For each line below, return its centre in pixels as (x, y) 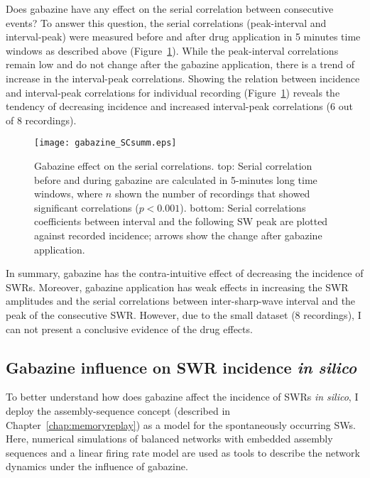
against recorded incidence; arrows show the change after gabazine (178, 235)
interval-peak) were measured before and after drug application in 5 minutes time (183, 37)
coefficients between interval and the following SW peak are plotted (181, 221)
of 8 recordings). (41, 120)
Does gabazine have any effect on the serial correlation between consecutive (170, 9)
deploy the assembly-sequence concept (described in (118, 410)
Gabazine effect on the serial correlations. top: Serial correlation (173, 165)
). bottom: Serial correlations (243, 207)
